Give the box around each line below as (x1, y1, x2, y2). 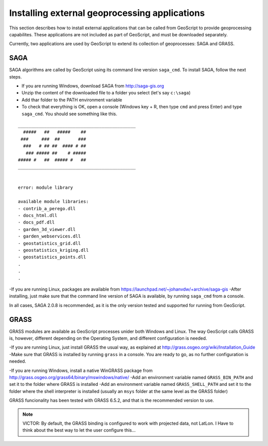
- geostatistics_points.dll (18, 254, 86, 260)
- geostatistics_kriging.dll (18, 247, 89, 253)
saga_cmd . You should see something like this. (21, 111, 118, 117)
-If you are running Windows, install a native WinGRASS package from (9, 368, 153, 373)
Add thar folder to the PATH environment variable (21, 97, 123, 103)
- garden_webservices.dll (18, 233, 81, 239)
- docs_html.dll (18, 213, 58, 219)
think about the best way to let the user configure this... (22, 427, 136, 433)
